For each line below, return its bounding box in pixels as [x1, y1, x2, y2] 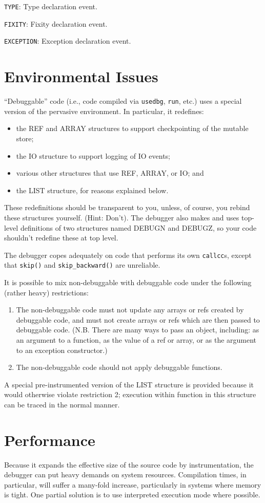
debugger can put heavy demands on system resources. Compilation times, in [4, 469, 247, 480]
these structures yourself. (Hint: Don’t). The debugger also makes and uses [4, 212, 239, 222]
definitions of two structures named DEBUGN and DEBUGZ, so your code [20, 222, 257, 233]
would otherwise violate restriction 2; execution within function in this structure [4, 389, 256, 400]
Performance [4, 429, 95, 450]
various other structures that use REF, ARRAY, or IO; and [16, 167, 204, 178]
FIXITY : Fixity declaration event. [4, 18, 108, 29]
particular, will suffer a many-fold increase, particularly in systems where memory [4, 479, 261, 490]
